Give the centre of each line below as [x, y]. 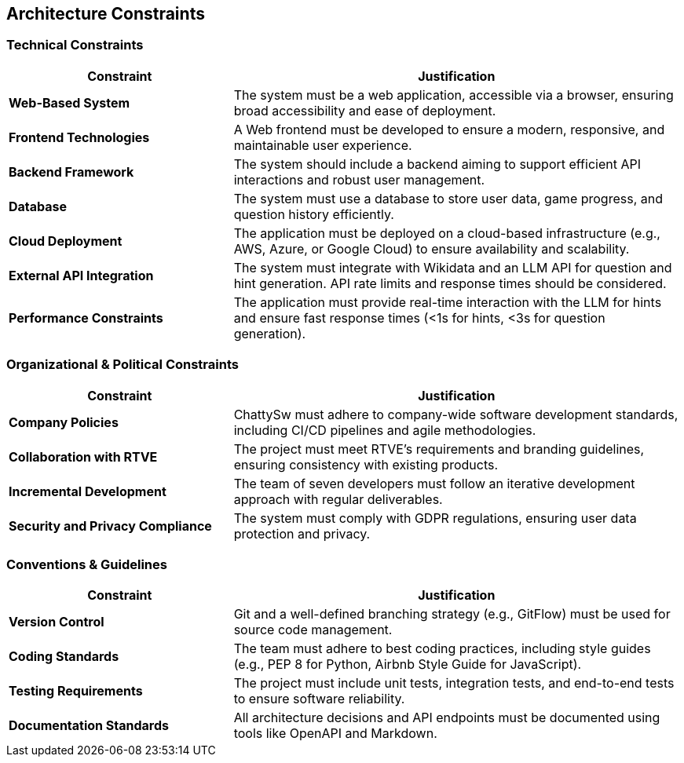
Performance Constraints [86, 318]
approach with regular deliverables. [338, 499]
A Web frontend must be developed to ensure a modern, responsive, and [449, 129]
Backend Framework [71, 172]
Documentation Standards [89, 726]
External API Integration [81, 275]
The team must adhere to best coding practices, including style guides [442, 649]
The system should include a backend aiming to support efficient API [437, 164]
